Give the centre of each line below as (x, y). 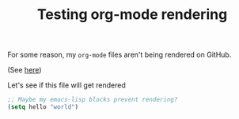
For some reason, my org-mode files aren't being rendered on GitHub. (119, 55)
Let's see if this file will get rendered (66, 85)
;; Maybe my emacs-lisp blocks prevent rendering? (93, 100)
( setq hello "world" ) (43, 107)
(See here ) (25, 70)
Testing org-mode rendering (132, 15)
